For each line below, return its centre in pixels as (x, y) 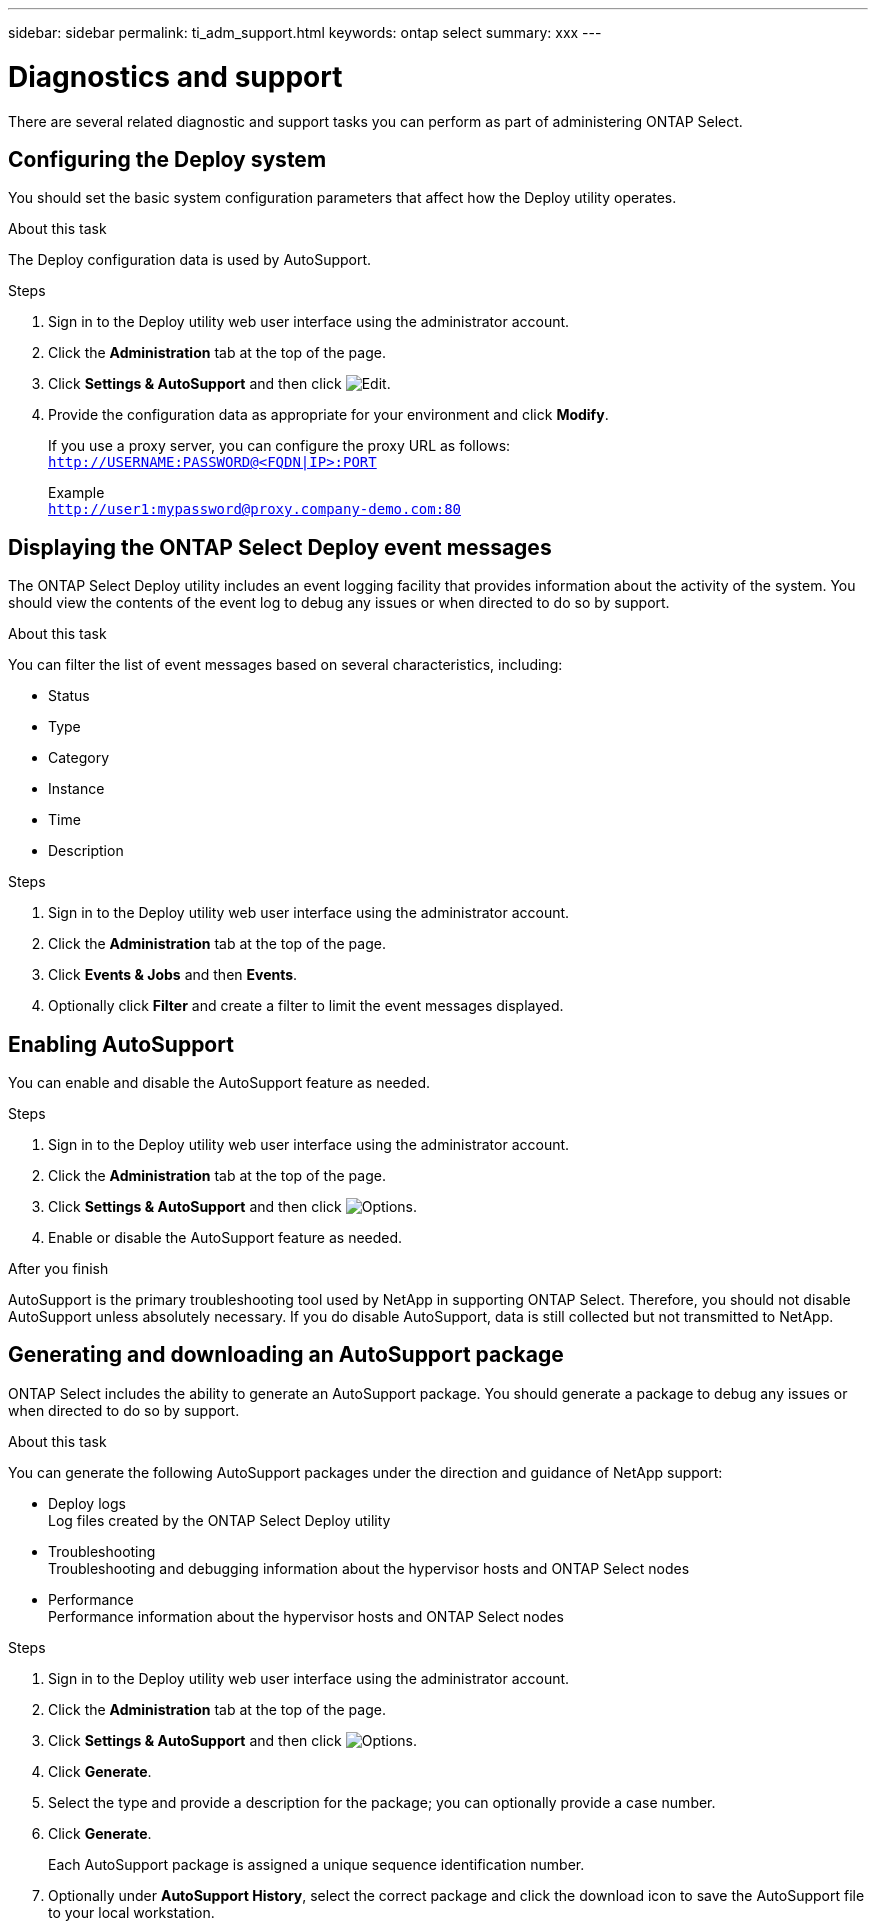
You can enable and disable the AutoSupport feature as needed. (219, 1083)
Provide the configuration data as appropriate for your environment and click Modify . (328, 415)
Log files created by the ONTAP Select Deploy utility (219, 1520)
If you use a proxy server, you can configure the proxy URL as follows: (279, 446)
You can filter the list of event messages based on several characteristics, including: (285, 665)
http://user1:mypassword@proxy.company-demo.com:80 (255, 509)
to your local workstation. (131, 1912)
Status (69, 696)
